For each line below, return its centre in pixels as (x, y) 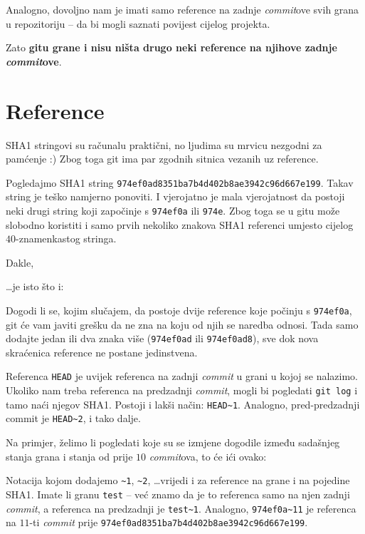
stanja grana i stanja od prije (69, 456)
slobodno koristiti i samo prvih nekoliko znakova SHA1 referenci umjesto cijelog (180, 224)
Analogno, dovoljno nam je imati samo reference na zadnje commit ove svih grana (182, 9)
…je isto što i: (35, 286)
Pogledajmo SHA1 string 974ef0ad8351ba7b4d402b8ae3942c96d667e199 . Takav (180, 182)
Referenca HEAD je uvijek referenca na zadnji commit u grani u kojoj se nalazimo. (182, 376)
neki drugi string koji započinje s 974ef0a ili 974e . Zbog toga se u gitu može (173, 210)
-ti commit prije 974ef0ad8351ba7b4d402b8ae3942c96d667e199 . (169, 522)
